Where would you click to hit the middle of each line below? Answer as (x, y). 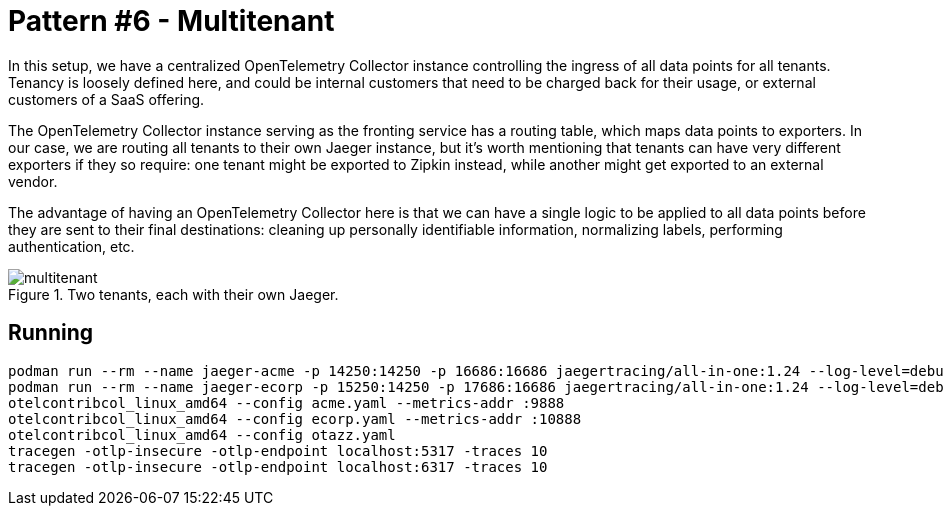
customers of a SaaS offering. (106, 99)
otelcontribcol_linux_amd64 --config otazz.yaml (202, 434)
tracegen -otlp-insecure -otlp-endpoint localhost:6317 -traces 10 (278, 466)
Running (51, 333)
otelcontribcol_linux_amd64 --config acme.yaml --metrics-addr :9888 (286, 402)
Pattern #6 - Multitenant (171, 21)
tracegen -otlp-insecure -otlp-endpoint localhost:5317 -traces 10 (278, 450)
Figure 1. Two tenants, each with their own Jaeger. (173, 294)
